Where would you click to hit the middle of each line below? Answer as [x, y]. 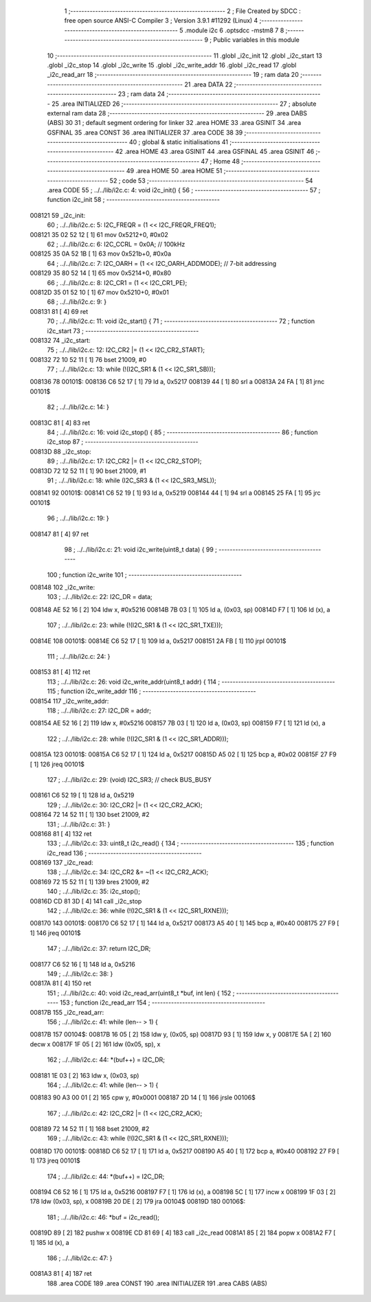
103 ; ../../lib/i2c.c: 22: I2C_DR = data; [100, 597]
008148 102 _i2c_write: [63, 587]
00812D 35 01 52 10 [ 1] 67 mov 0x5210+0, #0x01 [100, 292]
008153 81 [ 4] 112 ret [60, 672]
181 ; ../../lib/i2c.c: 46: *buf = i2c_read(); [103, 1217]
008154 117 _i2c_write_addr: [69, 701]
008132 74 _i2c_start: [60, 340]
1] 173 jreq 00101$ [55, 1160]
